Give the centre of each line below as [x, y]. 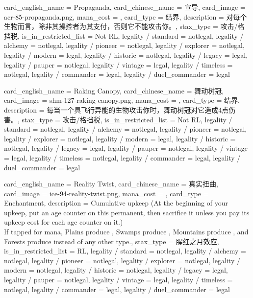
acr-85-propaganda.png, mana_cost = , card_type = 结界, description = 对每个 [126, 16]
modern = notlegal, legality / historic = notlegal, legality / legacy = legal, [116, 270]
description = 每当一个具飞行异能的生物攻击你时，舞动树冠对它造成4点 [116, 109]
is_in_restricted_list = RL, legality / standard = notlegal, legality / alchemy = [125, 251]
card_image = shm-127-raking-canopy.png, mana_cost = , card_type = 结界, [122, 100]
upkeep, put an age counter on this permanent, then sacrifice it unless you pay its [127, 212]
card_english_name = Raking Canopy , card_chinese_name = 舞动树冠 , [114, 90]
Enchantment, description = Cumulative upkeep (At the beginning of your [116, 203]
